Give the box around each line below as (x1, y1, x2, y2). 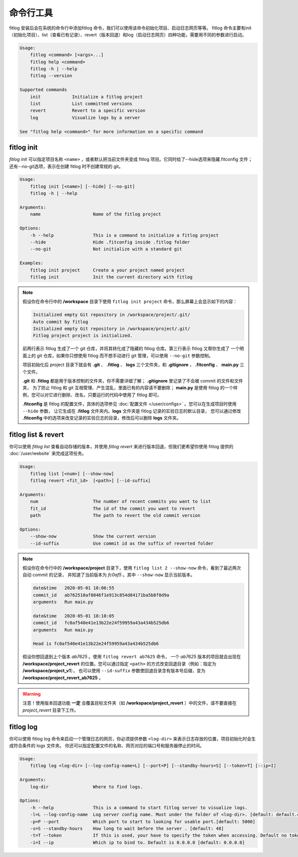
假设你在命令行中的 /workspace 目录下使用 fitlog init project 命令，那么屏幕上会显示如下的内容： (22, 299, 238, 305)
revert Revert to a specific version (30, 108, 146, 114)
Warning (22, 691, 41, 697)
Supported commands (19, 87, 67, 93)
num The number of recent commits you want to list (30, 498, 211, 504)
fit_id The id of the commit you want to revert (30, 505, 196, 511)
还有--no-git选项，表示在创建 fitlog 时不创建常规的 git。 (9, 163, 124, 169)
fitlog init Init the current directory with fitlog (30, 274, 193, 280)
